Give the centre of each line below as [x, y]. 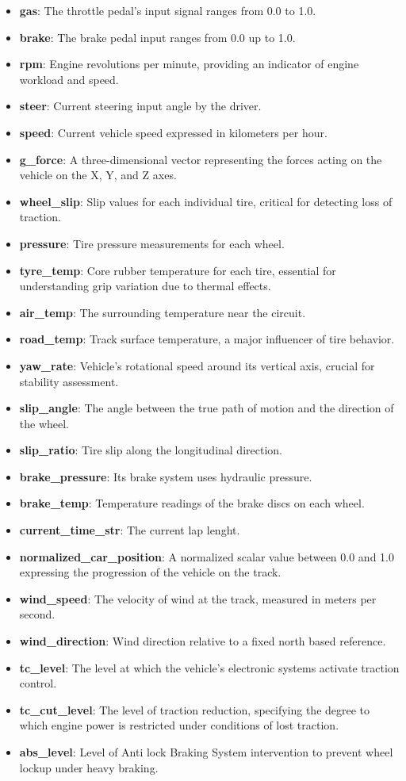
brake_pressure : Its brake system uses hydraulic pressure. [166, 476]
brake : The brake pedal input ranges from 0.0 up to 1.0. [157, 37]
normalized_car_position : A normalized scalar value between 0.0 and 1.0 [207, 556]
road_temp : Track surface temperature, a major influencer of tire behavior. [207, 339]
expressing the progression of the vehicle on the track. [150, 572]
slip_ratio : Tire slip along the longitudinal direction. [151, 450]
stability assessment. [69, 381]
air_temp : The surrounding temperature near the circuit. [163, 312]
